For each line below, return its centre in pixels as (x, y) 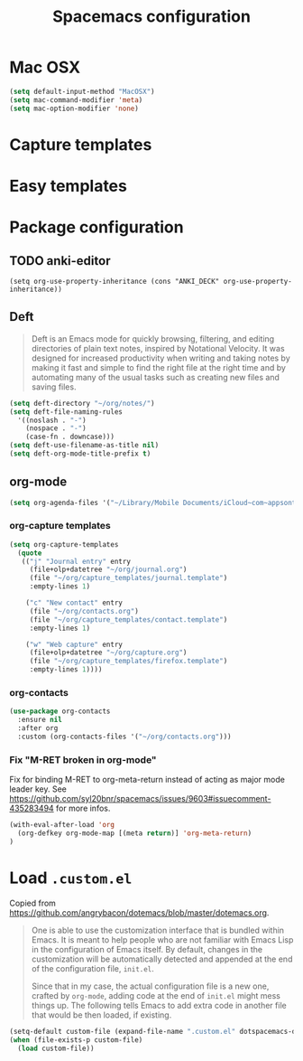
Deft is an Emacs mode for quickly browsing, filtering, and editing (153, 338)
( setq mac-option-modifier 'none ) (74, 108)
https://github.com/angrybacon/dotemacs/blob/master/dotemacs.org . (139, 912)
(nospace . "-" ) (56, 428)
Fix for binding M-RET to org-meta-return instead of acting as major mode (147, 780)
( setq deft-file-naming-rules (66, 412)
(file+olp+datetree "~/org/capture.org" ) (108, 653)
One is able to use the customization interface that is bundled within (158, 930)
